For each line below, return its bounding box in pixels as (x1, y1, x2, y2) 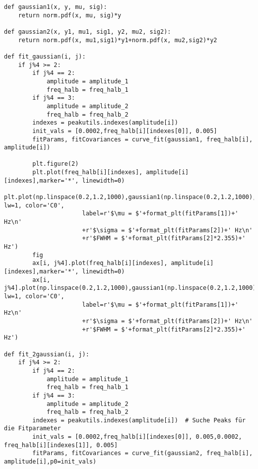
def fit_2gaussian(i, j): (4, 350, 89, 358)
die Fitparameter (4, 425, 61, 432)
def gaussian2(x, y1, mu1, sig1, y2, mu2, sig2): (4, 28, 171, 35)
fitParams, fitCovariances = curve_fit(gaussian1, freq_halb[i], (32, 135, 253, 143)
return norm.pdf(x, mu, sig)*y (18, 11, 122, 19)
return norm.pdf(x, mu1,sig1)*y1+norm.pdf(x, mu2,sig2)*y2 (18, 36, 217, 44)
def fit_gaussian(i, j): (4, 53, 86, 60)
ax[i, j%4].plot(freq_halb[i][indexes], (32, 260, 168, 267)
